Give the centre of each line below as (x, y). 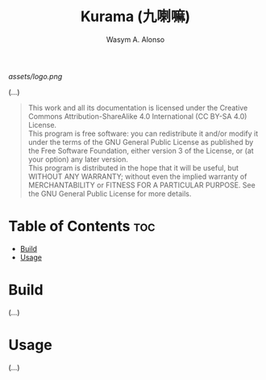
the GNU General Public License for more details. (110, 193)
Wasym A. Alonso (135, 39)
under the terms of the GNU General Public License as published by (141, 141)
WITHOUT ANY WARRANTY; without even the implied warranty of (137, 176)
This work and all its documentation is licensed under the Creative (138, 108)
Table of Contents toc (82, 226)
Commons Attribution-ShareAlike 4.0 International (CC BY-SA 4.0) (137, 116)
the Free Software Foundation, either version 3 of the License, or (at (141, 150)
